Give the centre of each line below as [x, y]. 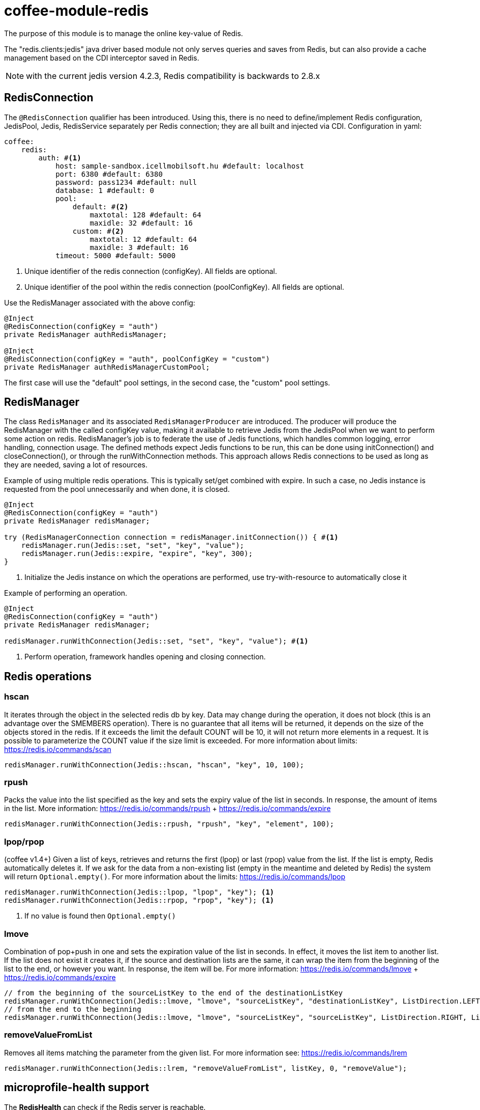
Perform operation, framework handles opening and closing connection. [145, 657]
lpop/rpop [24, 841]
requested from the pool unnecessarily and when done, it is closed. [117, 489]
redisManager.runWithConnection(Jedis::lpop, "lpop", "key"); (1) [139, 892]
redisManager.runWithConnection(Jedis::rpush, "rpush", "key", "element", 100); [169, 824]
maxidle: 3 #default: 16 [139, 247]
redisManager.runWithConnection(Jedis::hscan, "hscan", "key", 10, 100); [154, 765]
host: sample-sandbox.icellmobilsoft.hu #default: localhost [180, 166]
